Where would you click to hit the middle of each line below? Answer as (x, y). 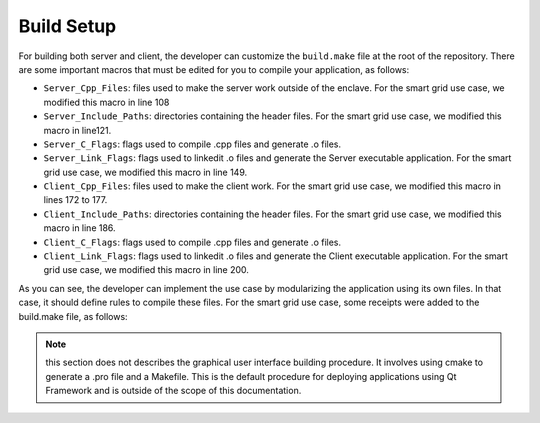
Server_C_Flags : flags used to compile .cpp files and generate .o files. (192, 144)
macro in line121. (77, 130)
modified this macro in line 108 (106, 102)
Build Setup (67, 26)
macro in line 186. (79, 228)
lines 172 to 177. (75, 200)
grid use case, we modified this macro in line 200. (146, 270)
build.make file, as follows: (73, 316)
